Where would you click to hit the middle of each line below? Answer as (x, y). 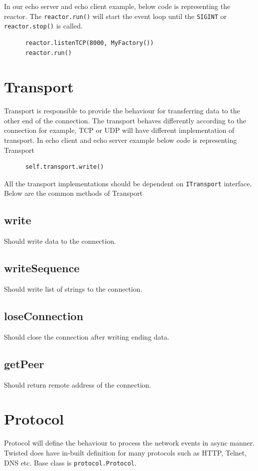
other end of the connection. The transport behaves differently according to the (125, 120)
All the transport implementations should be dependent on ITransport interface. (128, 183)
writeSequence (42, 268)
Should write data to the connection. (60, 241)
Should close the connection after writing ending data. (87, 336)
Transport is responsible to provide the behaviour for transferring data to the (122, 111)
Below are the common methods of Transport (73, 193)
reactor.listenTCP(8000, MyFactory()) (89, 43)
